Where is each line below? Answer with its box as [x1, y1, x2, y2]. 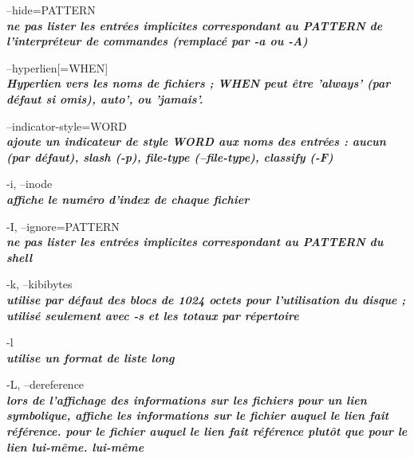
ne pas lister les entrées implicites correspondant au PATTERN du [6, 233, 384, 250]
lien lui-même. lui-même [6, 438, 144, 455]
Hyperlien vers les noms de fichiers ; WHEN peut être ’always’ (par [6, 75, 391, 92]
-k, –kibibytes [6, 276, 73, 292]
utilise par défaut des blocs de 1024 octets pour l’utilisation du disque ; [6, 291, 406, 307]
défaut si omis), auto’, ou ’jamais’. [6, 90, 203, 107]
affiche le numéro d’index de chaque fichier [6, 190, 250, 207]
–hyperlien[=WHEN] [6, 59, 108, 76]
